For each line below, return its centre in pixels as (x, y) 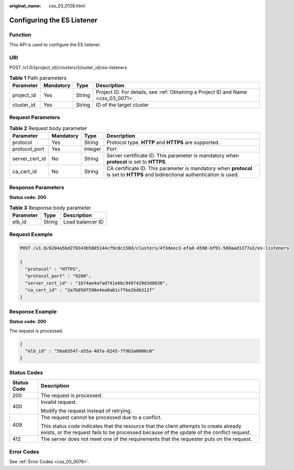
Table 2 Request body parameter (48, 128)
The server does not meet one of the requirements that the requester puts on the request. (146, 439)
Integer (92, 149)
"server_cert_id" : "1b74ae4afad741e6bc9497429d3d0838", (96, 283)
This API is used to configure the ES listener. (55, 45)
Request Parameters (35, 118)
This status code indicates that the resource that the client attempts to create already (141, 426)
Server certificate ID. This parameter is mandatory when (173, 156)
